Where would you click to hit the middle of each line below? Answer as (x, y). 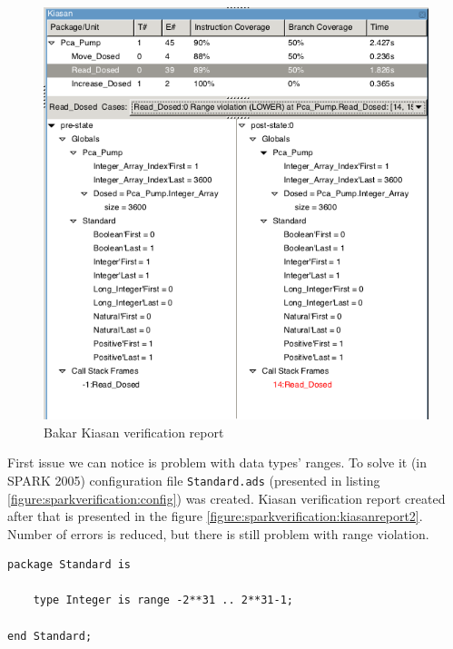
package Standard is (69, 565)
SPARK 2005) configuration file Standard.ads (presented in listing (194, 480)
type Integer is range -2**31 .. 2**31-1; (163, 600)
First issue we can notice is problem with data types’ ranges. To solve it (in (217, 462)
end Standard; (50, 636)
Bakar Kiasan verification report (134, 432)
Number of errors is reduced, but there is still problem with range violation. (218, 533)
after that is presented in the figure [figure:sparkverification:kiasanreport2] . (215, 516)
